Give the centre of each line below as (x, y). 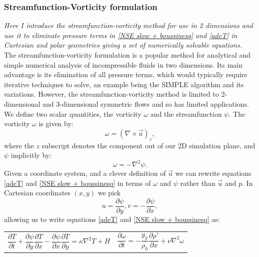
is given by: (56, 123)
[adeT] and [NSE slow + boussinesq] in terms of (77, 183)
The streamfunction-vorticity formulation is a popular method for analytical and (127, 55)
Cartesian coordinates (37, 193)
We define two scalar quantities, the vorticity (73, 113)
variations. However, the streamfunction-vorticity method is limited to (111, 94)
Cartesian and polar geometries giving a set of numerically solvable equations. (123, 45)
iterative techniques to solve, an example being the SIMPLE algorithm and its (124, 84)
